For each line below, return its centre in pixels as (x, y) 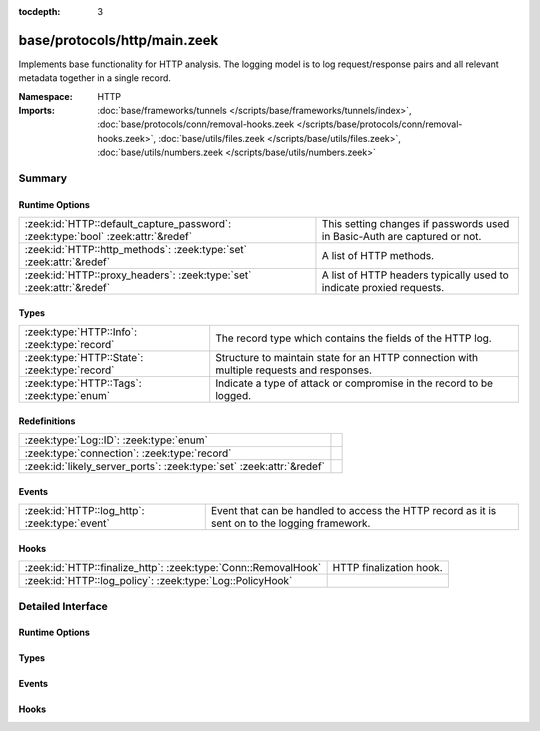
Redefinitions (47, 421)
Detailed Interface (63, 606)
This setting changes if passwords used (415, 224)
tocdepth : (39, 11)
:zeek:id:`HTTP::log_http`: (84, 511)
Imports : (36, 111)
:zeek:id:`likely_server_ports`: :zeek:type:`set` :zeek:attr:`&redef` (174, 467)
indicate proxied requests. (383, 288)
